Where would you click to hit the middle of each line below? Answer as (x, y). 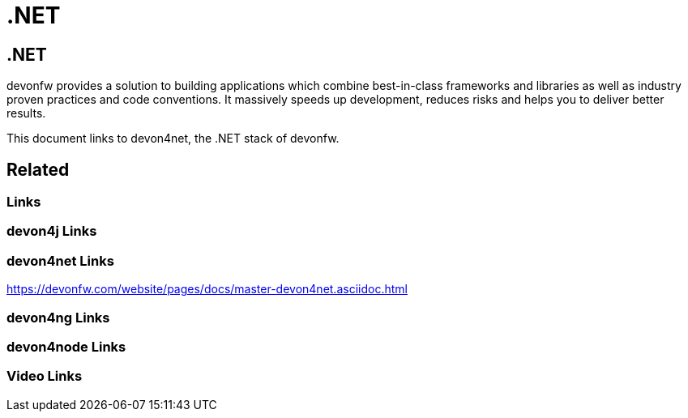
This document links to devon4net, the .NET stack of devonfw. (173, 139)
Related (38, 169)
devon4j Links (52, 231)
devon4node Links (66, 346)
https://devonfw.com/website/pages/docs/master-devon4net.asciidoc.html (207, 289)
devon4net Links (60, 260)
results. (26, 113)
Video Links (45, 376)
